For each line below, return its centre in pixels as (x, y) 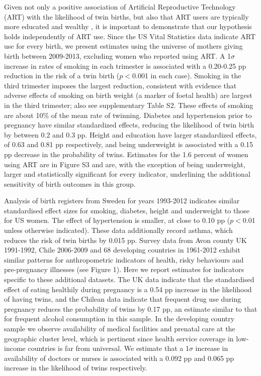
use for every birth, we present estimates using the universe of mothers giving (123, 46)
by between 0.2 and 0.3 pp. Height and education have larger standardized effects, (130, 134)
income (15, 348)
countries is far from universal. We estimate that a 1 (108, 348)
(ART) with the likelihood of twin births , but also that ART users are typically (126, 16)
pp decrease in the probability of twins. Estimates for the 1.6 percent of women (126, 154)
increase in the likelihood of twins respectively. (76, 368)
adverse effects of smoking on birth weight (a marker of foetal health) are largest (128, 95)
